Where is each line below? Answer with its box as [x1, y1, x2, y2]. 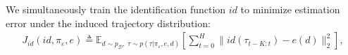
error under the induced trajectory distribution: [6, 15, 211, 30]
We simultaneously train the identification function [6, 2, 226, 16]
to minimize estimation [240, 2, 340, 16]
